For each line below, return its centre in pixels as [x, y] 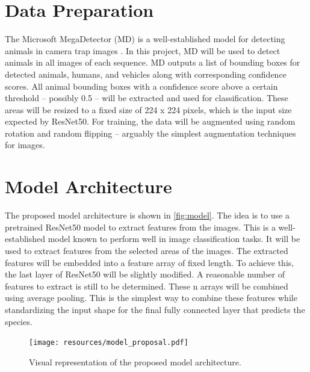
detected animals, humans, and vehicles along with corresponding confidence [146, 74]
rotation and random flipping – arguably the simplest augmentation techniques [150, 133]
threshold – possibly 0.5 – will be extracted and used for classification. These [147, 98]
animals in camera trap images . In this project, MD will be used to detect [143, 50]
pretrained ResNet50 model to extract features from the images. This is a [140, 227]
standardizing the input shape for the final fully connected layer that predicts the [155, 309]
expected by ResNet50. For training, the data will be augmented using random [150, 121]
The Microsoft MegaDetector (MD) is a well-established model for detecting [145, 39]
